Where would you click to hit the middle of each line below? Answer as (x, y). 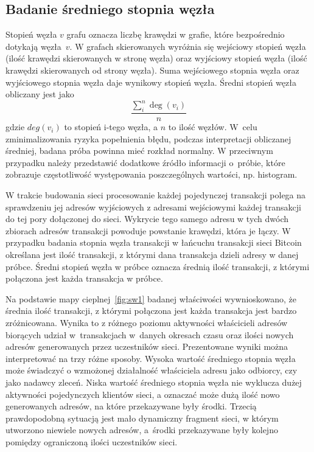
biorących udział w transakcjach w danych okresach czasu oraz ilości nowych (150, 334)
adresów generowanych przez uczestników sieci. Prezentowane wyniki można (147, 346)
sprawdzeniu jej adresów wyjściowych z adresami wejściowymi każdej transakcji (153, 207)
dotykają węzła (33, 46)
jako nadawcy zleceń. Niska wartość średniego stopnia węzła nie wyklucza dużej (154, 382)
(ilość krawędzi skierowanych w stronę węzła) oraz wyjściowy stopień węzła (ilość (156, 58)
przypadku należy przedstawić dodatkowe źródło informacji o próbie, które (145, 162)
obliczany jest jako (40, 94)
